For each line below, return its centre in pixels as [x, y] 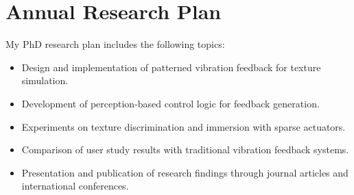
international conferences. [75, 186]
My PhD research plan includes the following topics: [115, 44]
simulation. [45, 80]
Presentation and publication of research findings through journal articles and [185, 172]
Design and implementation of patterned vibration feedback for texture [171, 67]
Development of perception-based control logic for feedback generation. [170, 103]
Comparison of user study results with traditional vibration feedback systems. [185, 149]
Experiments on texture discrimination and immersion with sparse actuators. [184, 126]
